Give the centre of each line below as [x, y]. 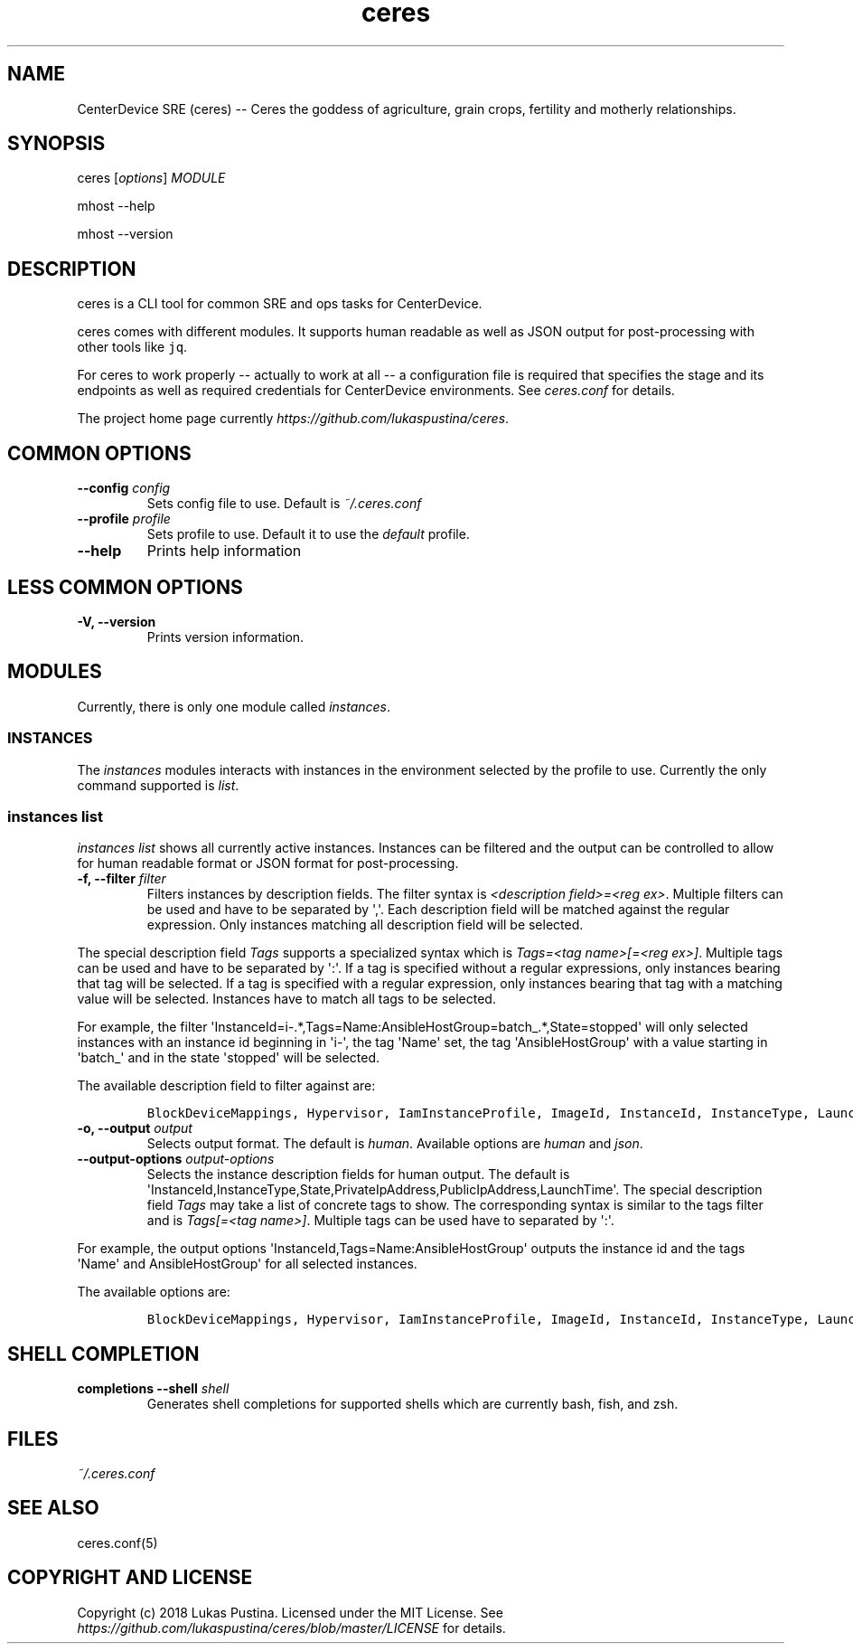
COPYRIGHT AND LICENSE [130, 1578]
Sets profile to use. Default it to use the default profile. [308, 534]
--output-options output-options [176, 1159]
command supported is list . [158, 785]
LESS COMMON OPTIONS [125, 587]
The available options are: [154, 1292]
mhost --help [116, 206]
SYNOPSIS [56, 144]
